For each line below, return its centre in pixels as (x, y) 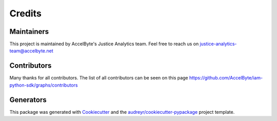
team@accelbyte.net (31, 51)
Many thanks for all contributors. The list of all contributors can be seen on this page (99, 78)
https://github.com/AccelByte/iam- (226, 78)
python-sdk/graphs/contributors (44, 85)
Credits (26, 13)
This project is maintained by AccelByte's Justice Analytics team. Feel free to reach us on (104, 44)
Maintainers (29, 32)
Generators (28, 100)
